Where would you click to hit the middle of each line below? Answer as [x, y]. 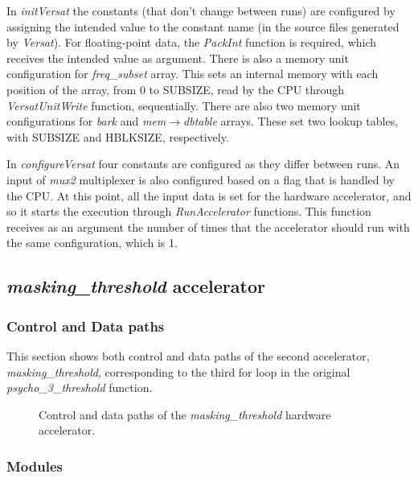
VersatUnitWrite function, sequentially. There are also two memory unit [184, 105]
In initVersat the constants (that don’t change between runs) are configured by [201, 10]
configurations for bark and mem [86, 121]
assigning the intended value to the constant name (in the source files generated [203, 26]
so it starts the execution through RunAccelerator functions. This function [189, 211]
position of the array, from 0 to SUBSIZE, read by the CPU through [176, 89]
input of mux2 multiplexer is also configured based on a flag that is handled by [201, 179]
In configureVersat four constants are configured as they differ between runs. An [203, 164]
